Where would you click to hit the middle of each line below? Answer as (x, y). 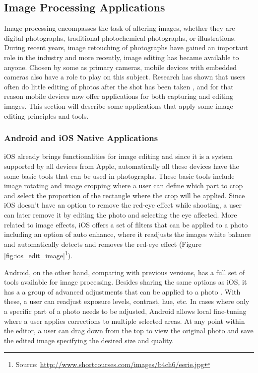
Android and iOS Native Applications (81, 138)
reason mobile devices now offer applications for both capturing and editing (119, 96)
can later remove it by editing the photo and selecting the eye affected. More (121, 214)
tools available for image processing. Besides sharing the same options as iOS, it (126, 282)
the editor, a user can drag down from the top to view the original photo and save (129, 331)
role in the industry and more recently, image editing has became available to (122, 57)
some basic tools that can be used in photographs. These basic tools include (119, 176)
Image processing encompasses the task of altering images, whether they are (120, 28)
